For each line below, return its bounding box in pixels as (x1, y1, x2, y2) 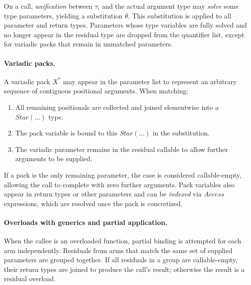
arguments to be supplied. (15, 153, 92, 164)
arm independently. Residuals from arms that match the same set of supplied (4, 245, 233, 255)
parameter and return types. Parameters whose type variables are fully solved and (4, 20, 247, 30)
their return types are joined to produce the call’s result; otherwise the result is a (4, 264, 245, 274)
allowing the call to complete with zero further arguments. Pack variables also (4, 179, 235, 189)
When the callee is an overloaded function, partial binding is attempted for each (4, 236, 241, 246)
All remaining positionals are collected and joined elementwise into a (15, 102, 219, 112)
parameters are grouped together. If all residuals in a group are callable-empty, (4, 255, 237, 265)
